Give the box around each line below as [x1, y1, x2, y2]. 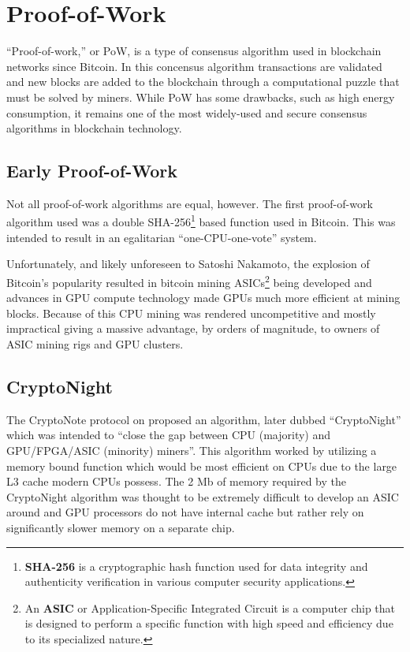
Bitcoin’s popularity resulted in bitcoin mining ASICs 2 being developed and [6, 271, 372, 290]
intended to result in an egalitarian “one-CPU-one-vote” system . [6, 229, 317, 245]
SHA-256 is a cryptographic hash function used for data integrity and [24, 557, 368, 574]
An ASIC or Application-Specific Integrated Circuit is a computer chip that [24, 599, 396, 616]
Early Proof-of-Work [6, 158, 177, 183]
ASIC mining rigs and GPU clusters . [6, 335, 184, 352]
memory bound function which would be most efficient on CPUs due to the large [6, 457, 397, 474]
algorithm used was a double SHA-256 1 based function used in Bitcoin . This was [6, 211, 396, 230]
